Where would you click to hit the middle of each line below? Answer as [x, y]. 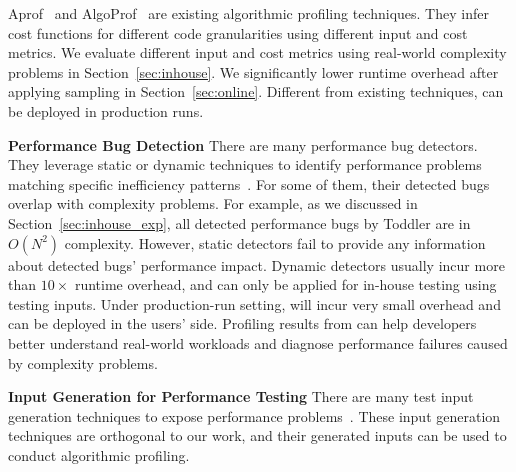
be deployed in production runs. [106, 110]
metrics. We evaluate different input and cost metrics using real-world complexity [257, 52]
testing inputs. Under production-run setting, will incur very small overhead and [254, 303]
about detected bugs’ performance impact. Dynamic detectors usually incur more [256, 264]
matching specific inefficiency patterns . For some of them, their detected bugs [249, 183]
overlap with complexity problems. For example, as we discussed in [213, 203]
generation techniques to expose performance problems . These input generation [254, 415]
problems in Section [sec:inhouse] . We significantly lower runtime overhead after [253, 71]
